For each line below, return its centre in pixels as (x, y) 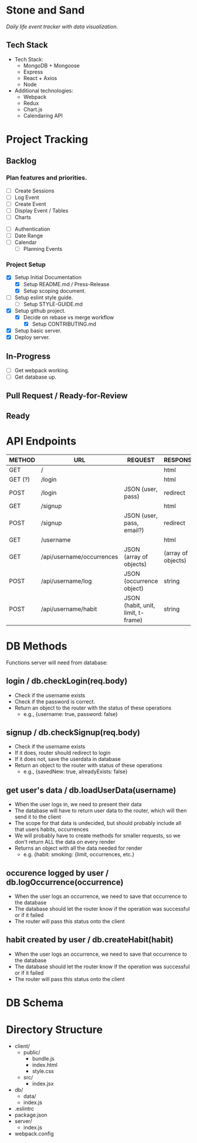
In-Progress (28, 356)
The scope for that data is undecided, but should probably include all (98, 823)
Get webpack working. (42, 370)
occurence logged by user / (57, 873)
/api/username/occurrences (79, 556)
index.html (45, 1065)
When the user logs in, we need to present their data (78, 804)
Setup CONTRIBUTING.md (64, 324)
